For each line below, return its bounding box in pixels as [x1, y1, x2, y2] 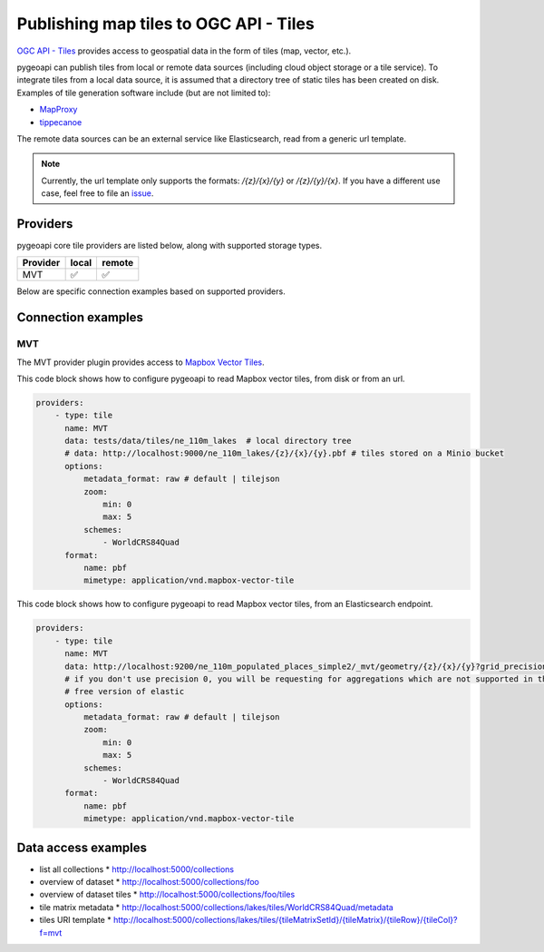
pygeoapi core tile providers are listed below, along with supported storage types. [16, 240, 323, 250]
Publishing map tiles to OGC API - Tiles [16, 14, 315, 34]
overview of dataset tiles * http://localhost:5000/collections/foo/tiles [39, 889, 296, 900]
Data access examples [16, 839, 148, 855]
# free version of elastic [64, 686, 185, 697]
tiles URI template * [39, 915, 112, 926]
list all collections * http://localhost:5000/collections [39, 863, 235, 875]
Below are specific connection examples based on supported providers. [16, 286, 286, 297]
